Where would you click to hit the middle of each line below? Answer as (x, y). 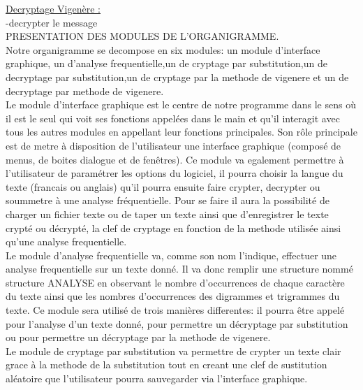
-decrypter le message (52, 22)
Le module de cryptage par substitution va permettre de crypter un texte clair (173, 351)
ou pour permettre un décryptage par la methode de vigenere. (138, 337)
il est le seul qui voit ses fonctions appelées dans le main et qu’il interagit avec (173, 118)
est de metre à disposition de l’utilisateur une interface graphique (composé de (173, 145)
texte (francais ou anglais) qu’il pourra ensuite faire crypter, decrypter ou (163, 186)
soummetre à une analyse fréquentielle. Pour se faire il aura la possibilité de (168, 200)
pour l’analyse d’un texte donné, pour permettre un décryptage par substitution (177, 323)
